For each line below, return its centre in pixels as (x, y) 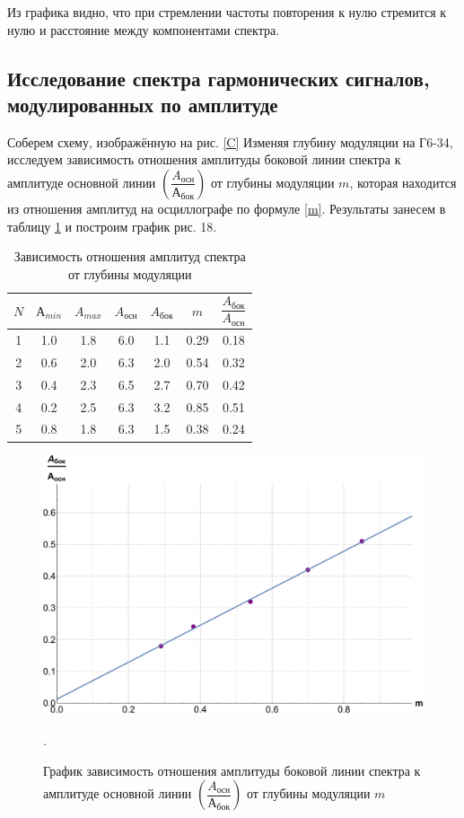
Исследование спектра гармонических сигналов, (219, 78)
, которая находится (403, 182)
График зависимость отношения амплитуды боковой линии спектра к (232, 770)
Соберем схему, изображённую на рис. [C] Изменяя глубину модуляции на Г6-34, (230, 141)
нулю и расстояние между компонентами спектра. (144, 29)
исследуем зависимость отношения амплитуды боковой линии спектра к (204, 159)
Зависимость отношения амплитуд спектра (130, 256)
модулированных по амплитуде (143, 104)
